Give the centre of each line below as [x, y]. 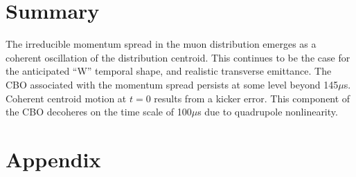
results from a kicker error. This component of [252, 98]
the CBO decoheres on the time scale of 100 [99, 112]
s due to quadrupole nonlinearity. [268, 112]
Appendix [53, 159]
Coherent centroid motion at [66, 98]
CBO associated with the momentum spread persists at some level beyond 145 [172, 84]
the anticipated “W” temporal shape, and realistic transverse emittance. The [169, 71]
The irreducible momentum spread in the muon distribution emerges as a [161, 44]
